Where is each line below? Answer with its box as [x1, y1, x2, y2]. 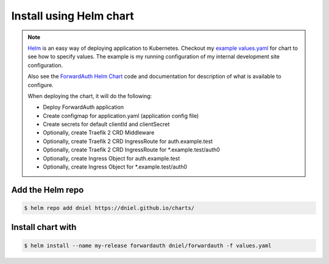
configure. [27, 81, 54, 88]
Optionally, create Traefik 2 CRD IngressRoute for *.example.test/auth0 [43, 146, 221, 153]
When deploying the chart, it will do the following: [27, 92, 152, 100]
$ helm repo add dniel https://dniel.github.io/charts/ [24, 204, 195, 212]
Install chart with [11, 222, 77, 232]
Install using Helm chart [11, 9, 134, 23]
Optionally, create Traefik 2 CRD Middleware [43, 129, 155, 136]
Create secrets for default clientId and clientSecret [43, 120, 170, 128]
